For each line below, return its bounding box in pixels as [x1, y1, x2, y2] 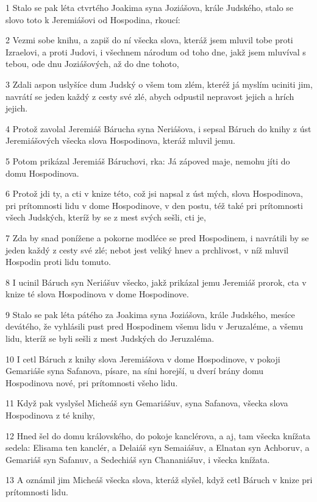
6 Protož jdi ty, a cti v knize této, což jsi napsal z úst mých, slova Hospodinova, [5, 187, 303, 200]
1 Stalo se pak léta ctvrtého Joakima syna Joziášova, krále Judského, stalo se [5, 1, 294, 13]
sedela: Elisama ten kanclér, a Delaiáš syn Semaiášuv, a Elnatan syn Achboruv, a [5, 441, 310, 454]
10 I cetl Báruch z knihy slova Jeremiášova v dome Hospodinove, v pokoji [5, 352, 280, 365]
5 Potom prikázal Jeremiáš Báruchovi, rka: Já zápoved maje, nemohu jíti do [5, 154, 290, 167]
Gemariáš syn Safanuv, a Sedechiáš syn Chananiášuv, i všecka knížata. [5, 453, 270, 465]
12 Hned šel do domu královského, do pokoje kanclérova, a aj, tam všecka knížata [5, 429, 311, 442]
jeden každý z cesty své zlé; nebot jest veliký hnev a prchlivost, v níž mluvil [5, 243, 289, 256]
